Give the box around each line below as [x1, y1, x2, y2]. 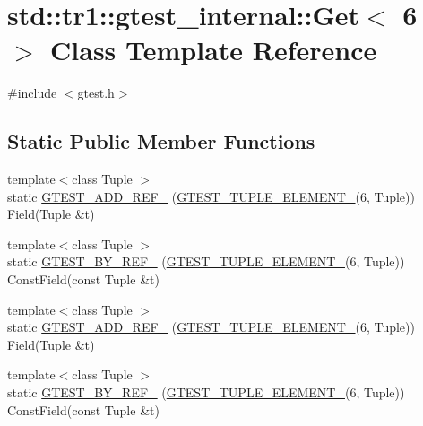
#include [7, 83, 57, 102]
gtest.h [77, 83, 115, 102]
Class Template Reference [50, 31, 377, 68]
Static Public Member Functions [7, 127, 315, 155]
